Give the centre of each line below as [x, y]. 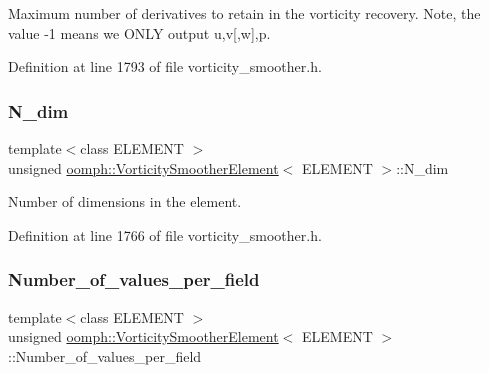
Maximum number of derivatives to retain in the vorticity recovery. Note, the [244, 13]
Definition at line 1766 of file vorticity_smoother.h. [165, 234]
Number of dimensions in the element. [125, 201]
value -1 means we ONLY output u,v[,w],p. [139, 32]
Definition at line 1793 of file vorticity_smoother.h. [165, 66]
